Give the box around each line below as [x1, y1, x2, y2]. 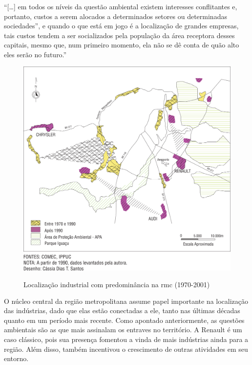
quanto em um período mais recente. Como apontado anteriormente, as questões [4, 315, 245, 325]
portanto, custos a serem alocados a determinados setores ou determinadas [4, 11, 227, 21]
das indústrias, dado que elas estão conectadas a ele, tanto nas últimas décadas [4, 305, 240, 316]
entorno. [4, 353, 29, 364]
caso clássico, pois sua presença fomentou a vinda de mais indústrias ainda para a [4, 334, 249, 344]
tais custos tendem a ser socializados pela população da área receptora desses [4, 30, 235, 40]
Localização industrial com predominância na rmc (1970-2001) [23, 279, 210, 289]
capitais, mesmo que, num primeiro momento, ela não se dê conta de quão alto [4, 40, 239, 50]
